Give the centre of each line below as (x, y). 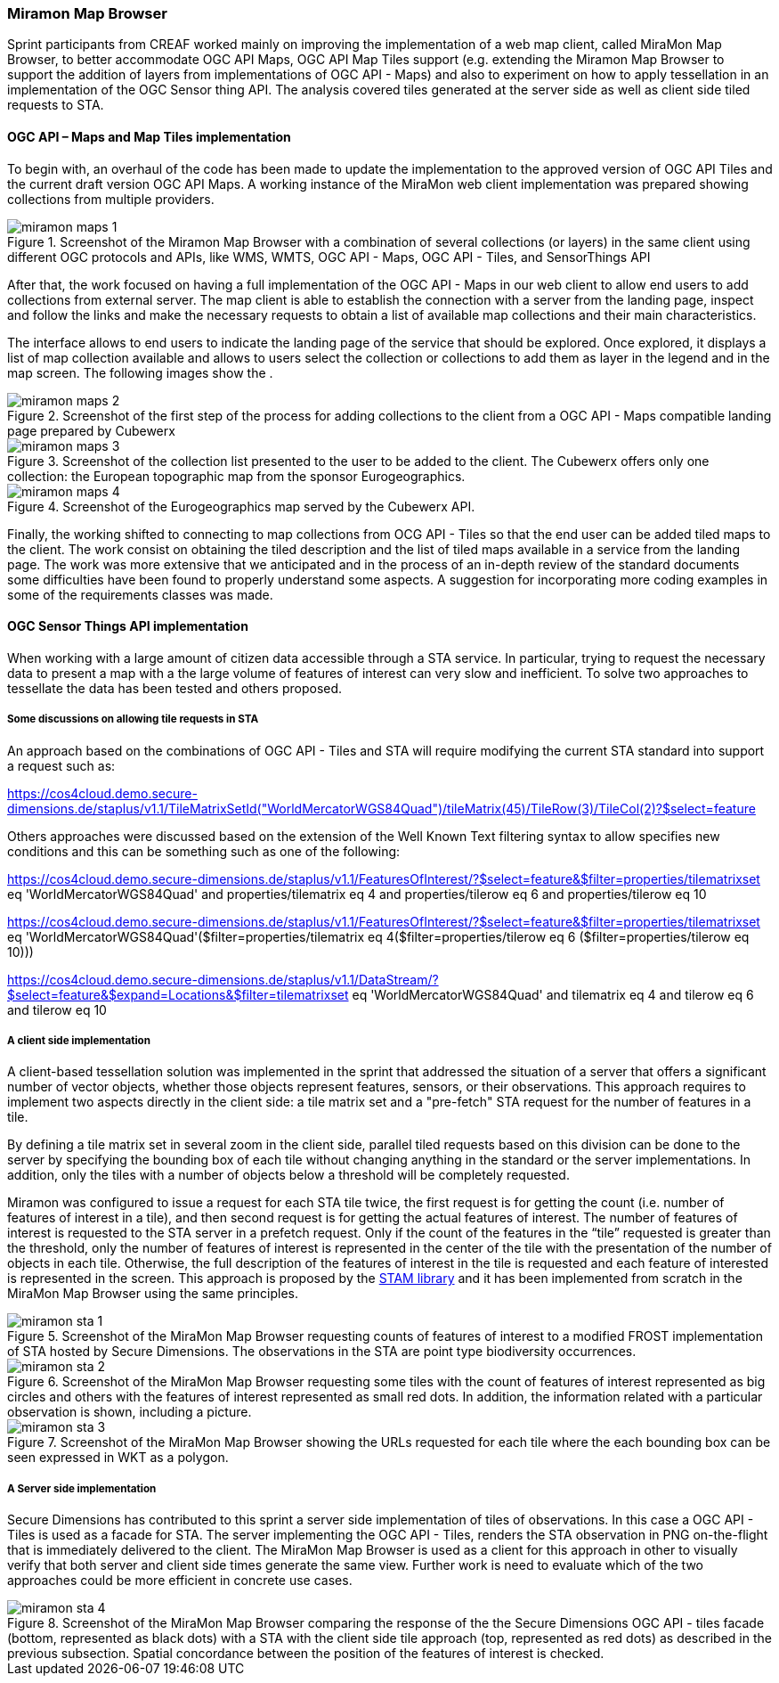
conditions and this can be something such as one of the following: (204, 851)
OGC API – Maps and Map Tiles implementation (149, 136)
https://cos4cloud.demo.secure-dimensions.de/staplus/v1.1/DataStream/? (223, 979)
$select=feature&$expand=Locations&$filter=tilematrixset (178, 994)
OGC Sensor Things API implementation (128, 626)
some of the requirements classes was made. (140, 594)
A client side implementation (79, 1040)
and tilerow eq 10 (57, 1009)
